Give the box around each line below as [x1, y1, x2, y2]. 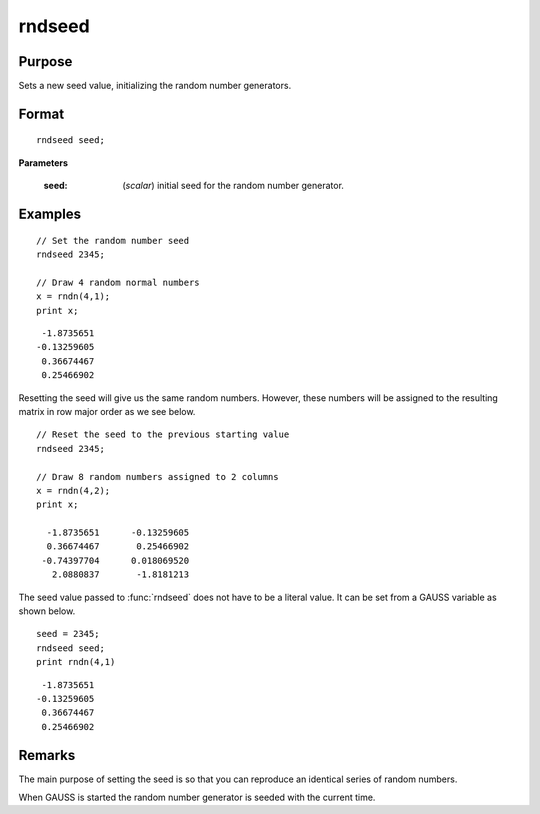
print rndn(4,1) [36, 656, 116, 668]
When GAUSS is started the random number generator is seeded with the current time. [18, 791, 376, 804]
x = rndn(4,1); [36, 291, 111, 302]
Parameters [18, 156, 69, 169]
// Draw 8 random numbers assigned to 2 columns [36, 471, 279, 482]
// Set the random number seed [36, 235, 190, 246]
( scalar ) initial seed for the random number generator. [122, 180, 345, 192]
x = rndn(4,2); [36, 485, 111, 496]
